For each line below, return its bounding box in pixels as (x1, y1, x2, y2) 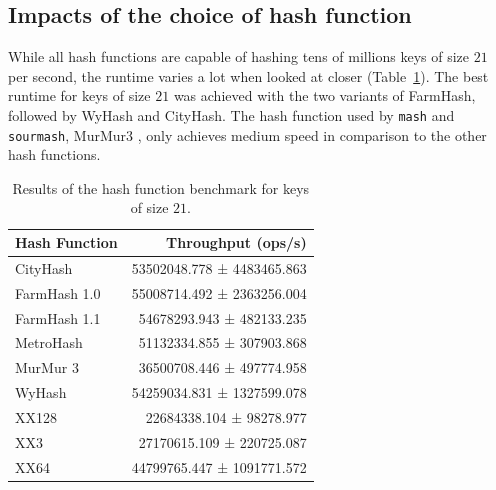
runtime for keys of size (8, 85, 151, 106)
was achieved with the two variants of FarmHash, (173, 85, 476, 106)
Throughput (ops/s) (166, 232, 307, 253)
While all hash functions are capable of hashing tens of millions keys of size (8, 46, 470, 67)
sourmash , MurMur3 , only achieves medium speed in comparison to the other (8, 124, 487, 145)
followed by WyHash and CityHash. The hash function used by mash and (8, 104, 455, 125)
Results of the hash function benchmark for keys (12, 177, 310, 198)
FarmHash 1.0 (15, 282, 101, 303)
